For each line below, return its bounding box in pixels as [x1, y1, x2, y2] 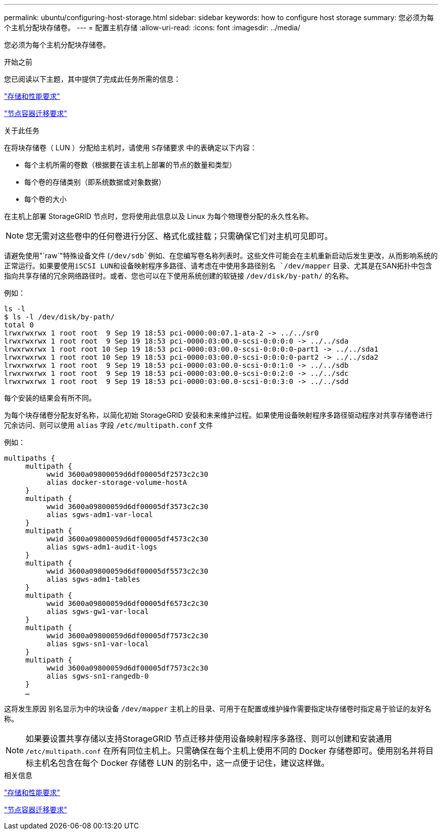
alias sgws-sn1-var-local [46, 640, 149, 648]
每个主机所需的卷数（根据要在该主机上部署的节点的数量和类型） [24, 160, 236, 169]
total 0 [4, 321, 34, 329]
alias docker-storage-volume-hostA [46, 478, 187, 486]
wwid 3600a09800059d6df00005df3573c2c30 [46, 503, 208, 511]
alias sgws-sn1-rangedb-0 [46, 672, 149, 680]
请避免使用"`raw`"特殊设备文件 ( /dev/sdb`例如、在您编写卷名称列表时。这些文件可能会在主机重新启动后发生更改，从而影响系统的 [4, 251, 438, 260]
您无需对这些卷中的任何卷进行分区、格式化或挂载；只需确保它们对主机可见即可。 [26, 231, 333, 241]
